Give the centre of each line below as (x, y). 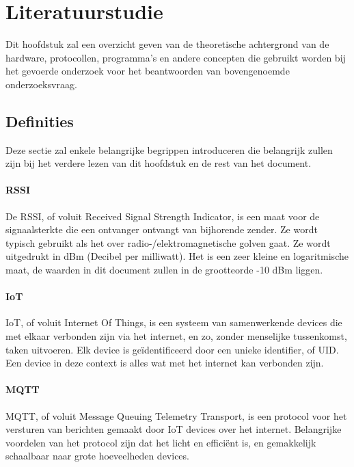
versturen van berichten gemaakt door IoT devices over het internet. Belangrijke (174, 429)
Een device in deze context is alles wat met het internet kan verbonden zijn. (165, 363)
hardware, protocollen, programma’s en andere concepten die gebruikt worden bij (176, 57)
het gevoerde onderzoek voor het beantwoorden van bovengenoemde (148, 71)
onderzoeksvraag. (41, 84)
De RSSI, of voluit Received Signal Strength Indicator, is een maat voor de (163, 216)
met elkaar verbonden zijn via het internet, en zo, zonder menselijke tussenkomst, (176, 336)
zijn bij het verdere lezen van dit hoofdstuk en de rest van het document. (159, 163)
